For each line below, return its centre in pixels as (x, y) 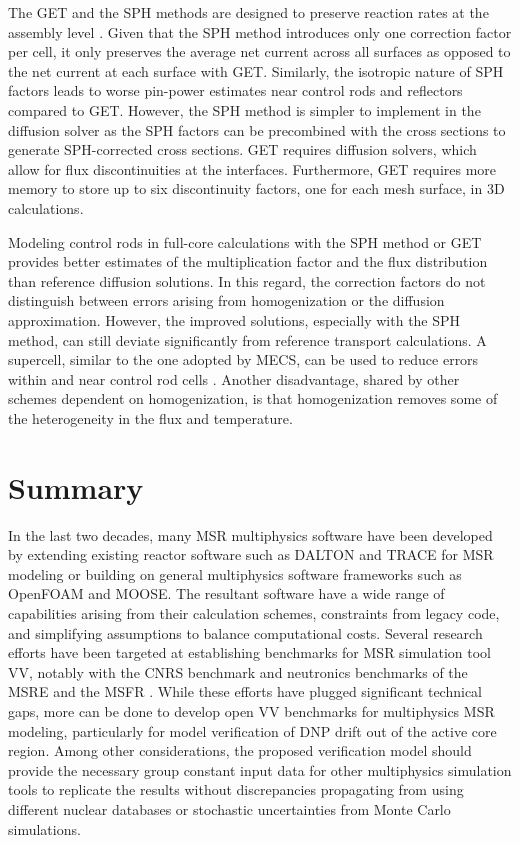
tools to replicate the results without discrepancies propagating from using (236, 789)
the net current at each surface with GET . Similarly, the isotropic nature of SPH (256, 70)
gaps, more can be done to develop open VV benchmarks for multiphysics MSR (251, 710)
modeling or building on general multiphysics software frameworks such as (235, 573)
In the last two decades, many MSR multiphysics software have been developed (250, 534)
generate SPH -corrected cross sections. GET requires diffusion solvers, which (242, 149)
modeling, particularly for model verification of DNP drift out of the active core (252, 730)
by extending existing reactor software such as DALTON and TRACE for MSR (251, 554)
